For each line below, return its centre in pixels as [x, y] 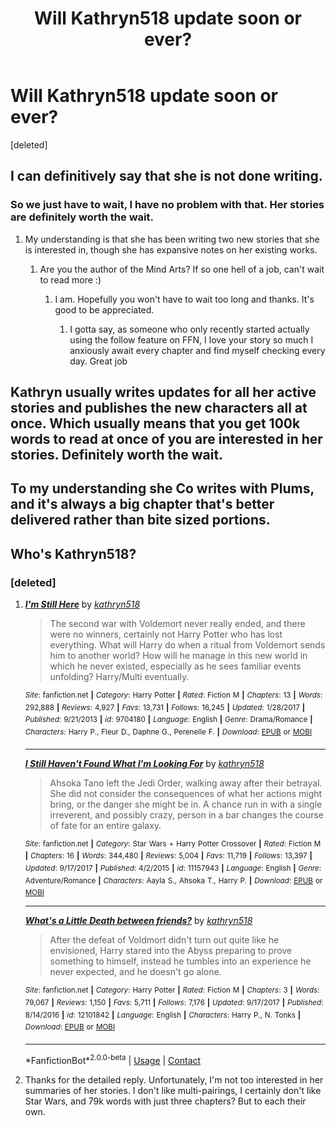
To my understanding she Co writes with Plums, [162, 488]
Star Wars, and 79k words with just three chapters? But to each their [165, 1101]
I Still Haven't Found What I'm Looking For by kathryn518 [144, 763]
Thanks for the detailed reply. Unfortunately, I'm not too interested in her [174, 1079]
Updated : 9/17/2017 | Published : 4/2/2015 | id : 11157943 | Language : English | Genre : [173, 868]
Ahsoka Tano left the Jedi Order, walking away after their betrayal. [186, 783]
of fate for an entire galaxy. [105, 825]
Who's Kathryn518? [73, 553]
